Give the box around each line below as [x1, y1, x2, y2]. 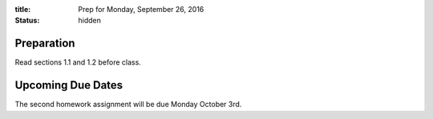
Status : [14, 16, 40, 26]
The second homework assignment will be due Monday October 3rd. [14, 100, 242, 109]
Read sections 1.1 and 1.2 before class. [14, 58, 142, 67]
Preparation [14, 37, 75, 50]
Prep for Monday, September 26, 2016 [78, 5, 204, 14]
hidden [78, 16, 102, 26]
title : [14, 5, 31, 14]
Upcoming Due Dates [14, 78, 123, 92]
